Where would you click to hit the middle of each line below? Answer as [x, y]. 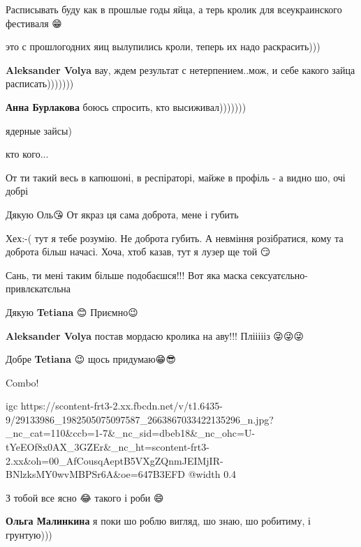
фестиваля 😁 [34, 23]
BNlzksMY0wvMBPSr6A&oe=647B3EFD [95, 474]
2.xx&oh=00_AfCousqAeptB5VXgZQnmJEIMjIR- [115, 460]
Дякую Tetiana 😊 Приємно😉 [72, 312]
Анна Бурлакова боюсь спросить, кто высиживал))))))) [126, 106]
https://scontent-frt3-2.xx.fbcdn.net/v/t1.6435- [121, 406]
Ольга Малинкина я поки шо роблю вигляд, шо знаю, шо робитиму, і [158, 521]
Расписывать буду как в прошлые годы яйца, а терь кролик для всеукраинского [174, 9]
